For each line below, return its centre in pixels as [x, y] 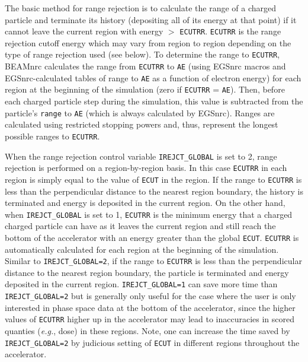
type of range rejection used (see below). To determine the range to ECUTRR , [142, 54]
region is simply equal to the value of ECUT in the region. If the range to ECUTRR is [153, 179]
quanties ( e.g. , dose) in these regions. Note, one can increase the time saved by [147, 331]
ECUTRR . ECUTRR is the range [230, 31]
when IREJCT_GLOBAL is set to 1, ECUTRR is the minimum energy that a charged [149, 214]
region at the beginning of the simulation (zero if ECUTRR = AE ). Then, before [145, 89]
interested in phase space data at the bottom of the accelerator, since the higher [150, 307]
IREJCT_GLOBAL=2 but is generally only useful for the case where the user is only [150, 296]
